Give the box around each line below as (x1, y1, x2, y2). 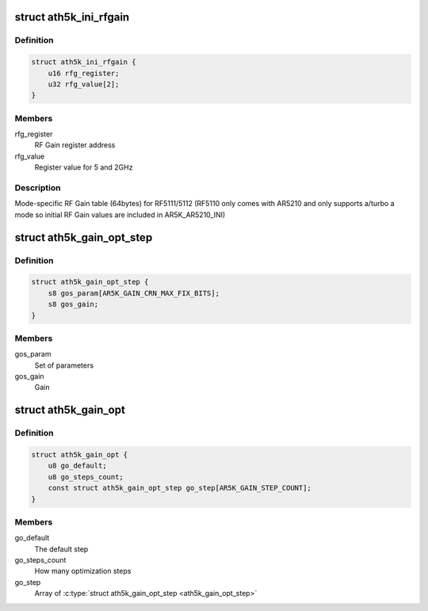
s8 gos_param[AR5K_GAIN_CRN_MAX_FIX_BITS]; (48, 288, 220, 297)
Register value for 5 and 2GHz (34, 162, 133, 172)
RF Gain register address (34, 140, 116, 150)
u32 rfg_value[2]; (48, 79, 120, 89)
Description (14, 182, 61, 193)
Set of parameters (34, 361, 94, 370)
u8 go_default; (48, 461, 107, 471)
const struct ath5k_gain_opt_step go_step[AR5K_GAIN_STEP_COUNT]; (48, 483, 312, 493)
